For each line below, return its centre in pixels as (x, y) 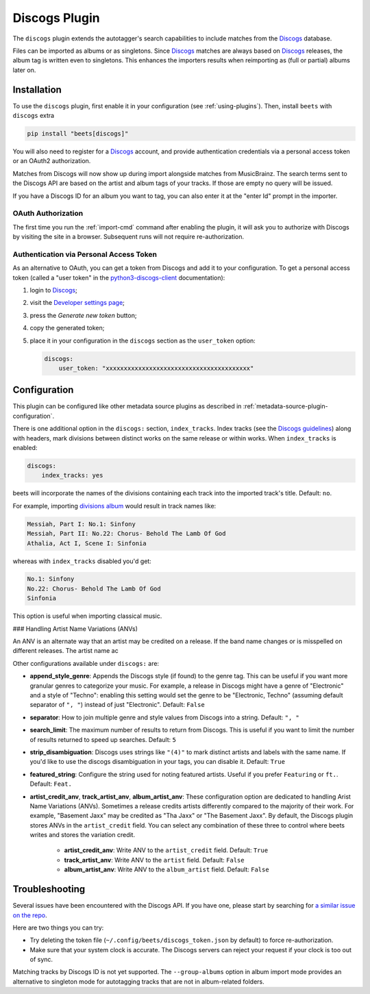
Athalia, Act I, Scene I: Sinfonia (87, 543)
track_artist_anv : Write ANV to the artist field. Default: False (154, 860)
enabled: (25, 448)
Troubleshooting (49, 890)
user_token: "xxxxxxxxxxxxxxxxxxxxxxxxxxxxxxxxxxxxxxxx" (156, 368)
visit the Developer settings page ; (77, 303)
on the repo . (30, 915)
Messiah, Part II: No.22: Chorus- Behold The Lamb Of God (126, 534)
